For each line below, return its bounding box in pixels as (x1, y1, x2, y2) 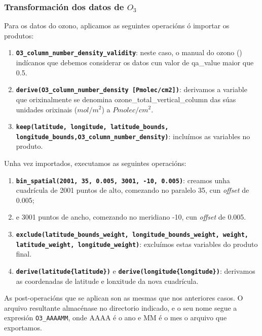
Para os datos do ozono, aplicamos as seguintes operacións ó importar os (4, 20, 230, 31)
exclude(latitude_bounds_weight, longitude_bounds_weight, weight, (16, 231, 248, 239)
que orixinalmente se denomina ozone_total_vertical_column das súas (16, 94, 236, 104)
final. (16, 248, 32, 259)
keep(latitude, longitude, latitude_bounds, (16, 123, 169, 131)
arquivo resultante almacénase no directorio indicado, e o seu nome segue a (4, 302, 237, 313)
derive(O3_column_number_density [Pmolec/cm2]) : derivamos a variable (16, 84, 247, 95)
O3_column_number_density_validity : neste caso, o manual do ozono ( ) (16, 47, 242, 58)
